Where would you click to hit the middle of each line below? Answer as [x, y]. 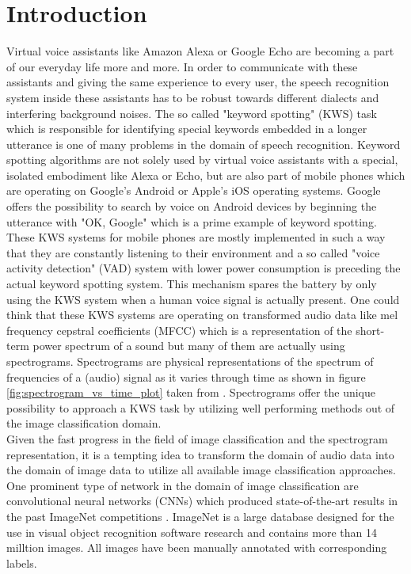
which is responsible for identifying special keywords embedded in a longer [187, 129]
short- [370, 330]
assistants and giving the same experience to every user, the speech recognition [198, 82]
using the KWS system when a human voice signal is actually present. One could [203, 299]
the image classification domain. [84, 423]
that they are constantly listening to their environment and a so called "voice [193, 252]
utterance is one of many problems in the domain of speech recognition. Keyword [204, 144]
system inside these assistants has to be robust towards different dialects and [193, 97]
